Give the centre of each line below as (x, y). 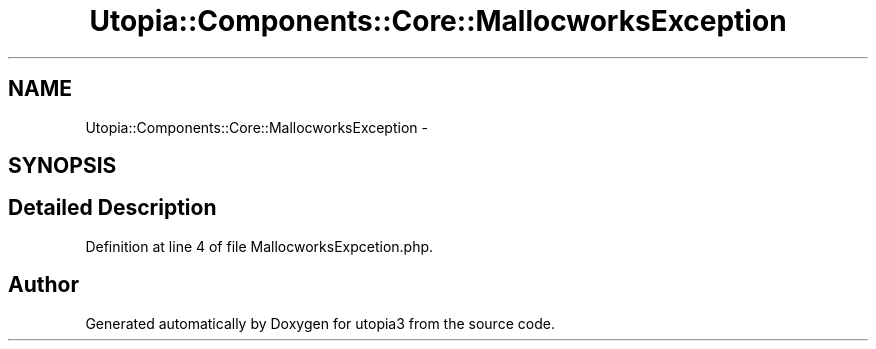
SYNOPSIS (62, 166)
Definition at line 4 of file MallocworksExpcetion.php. (259, 246)
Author (43, 285)
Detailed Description (112, 208)
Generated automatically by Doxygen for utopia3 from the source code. (320, 323)
